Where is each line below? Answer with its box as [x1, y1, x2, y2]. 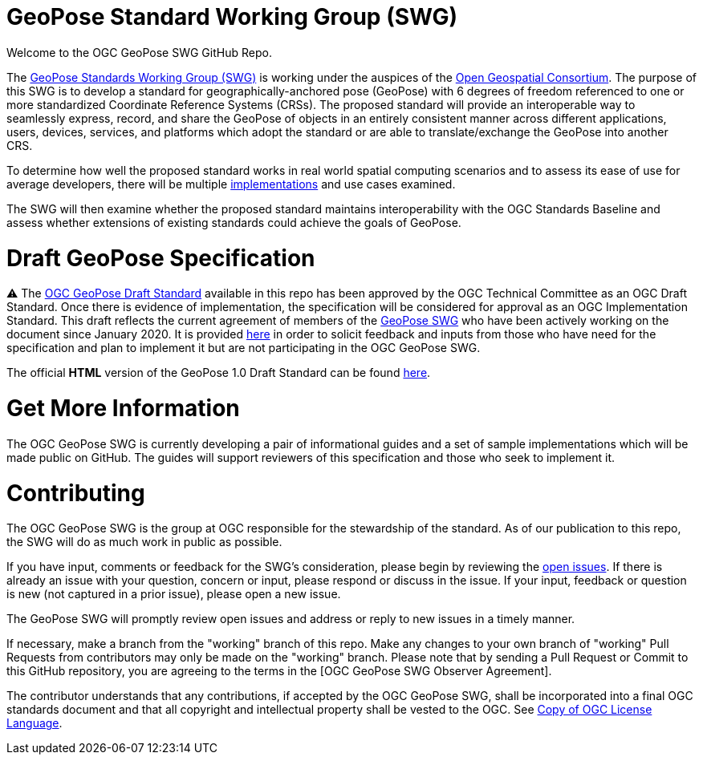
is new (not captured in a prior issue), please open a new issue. [6, 587, 341, 601]
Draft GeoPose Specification [6, 244, 315, 272]
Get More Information [6, 395, 240, 422]
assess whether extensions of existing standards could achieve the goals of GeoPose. [6, 215, 461, 229]
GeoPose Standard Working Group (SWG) [6, 3, 457, 30]
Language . [6, 716, 63, 731]
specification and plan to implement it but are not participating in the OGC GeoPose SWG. [6, 341, 481, 355]
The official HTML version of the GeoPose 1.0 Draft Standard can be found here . [6, 366, 431, 380]
